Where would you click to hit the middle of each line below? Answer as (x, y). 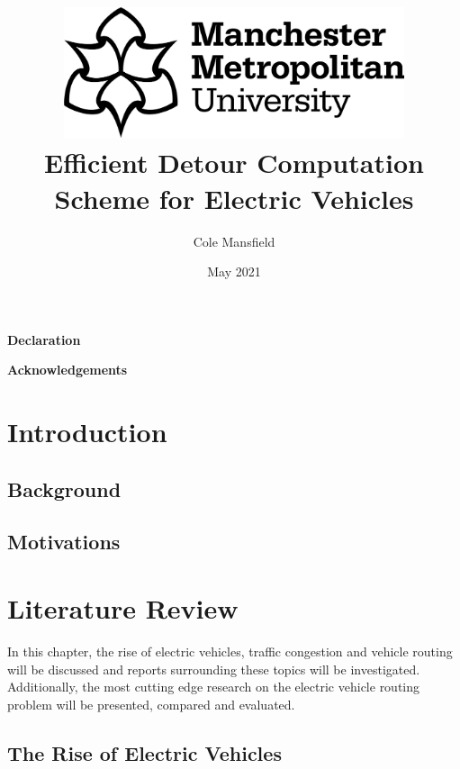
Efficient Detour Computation (234, 163)
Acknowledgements (68, 370)
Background (64, 489)
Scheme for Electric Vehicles (234, 198)
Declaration (44, 339)
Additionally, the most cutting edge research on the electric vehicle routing (214, 687)
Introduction (87, 432)
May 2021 (234, 271)
